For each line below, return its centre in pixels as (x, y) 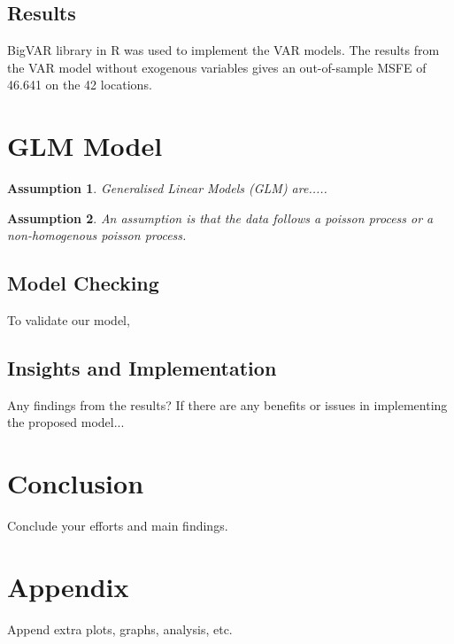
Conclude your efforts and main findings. (118, 526)
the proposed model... (66, 422)
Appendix (68, 586)
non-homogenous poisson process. (97, 235)
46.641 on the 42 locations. (80, 85)
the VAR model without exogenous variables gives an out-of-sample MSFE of (217, 67)
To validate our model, (69, 320)
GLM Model (85, 146)
